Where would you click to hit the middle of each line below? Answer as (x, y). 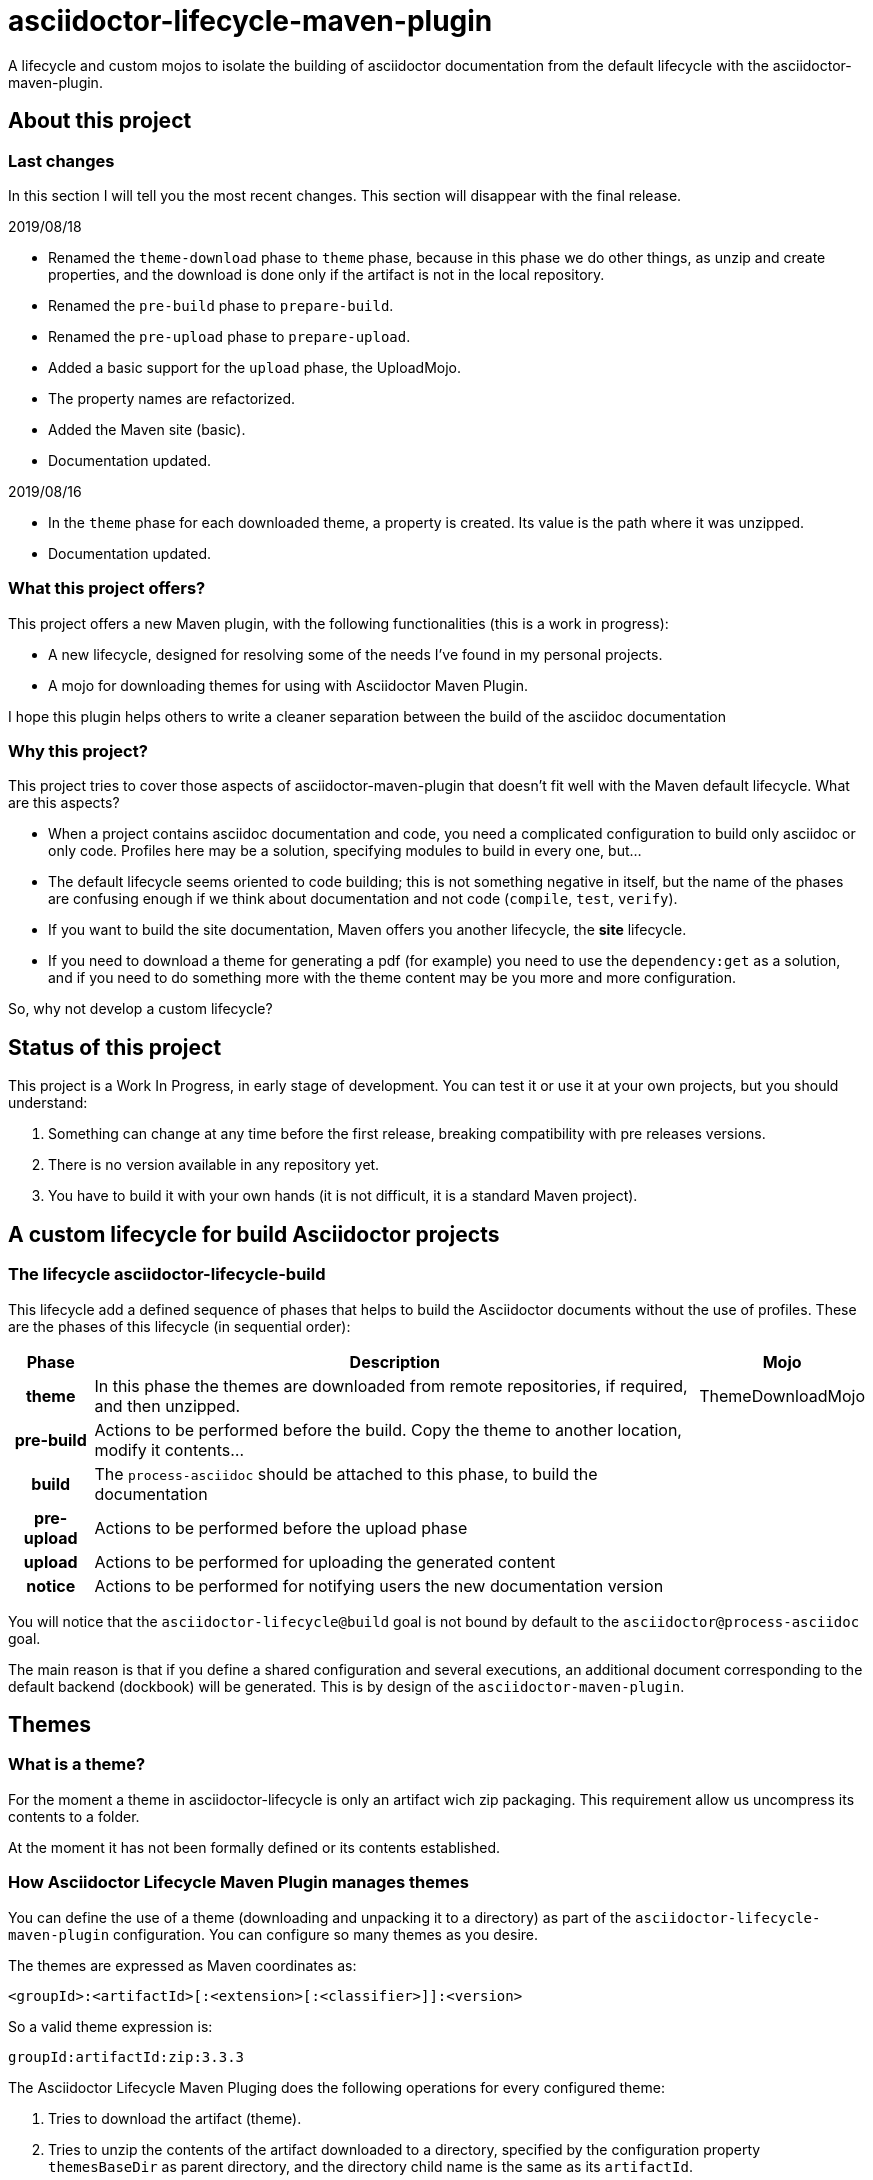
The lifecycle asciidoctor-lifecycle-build (167, 1274)
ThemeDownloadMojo (782, 1395)
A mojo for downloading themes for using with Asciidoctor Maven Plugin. (288, 685)
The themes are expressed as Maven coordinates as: (182, 1965)
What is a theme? (77, 1764)
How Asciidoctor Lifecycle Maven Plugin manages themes (238, 1882)
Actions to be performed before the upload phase (281, 1527)
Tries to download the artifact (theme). (175, 2118)
